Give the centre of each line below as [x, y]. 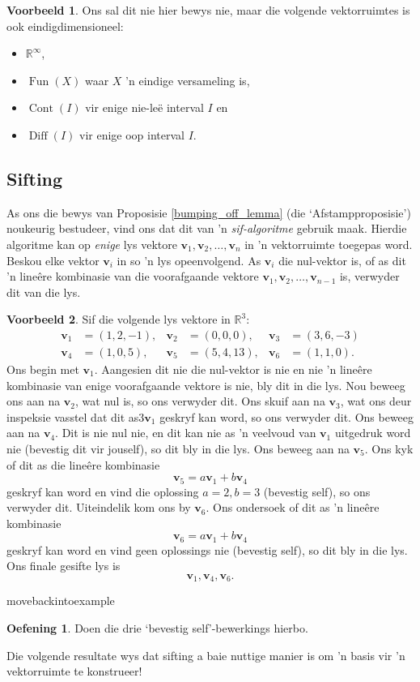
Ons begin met [43, 369]
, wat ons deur [376, 401]
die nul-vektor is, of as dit [342, 260]
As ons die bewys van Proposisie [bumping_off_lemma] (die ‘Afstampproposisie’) [209, 212]
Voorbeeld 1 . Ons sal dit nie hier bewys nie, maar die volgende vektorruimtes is [208, 10]
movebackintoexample [61, 601]
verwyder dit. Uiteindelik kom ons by [99, 507]
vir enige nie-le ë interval [144, 107]
